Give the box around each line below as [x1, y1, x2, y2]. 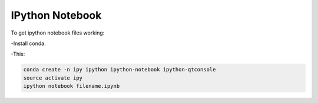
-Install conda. [11, 40, 47, 47]
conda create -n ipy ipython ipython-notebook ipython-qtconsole [23, 66, 216, 73]
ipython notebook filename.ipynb [23, 83, 120, 90]
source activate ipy [23, 74, 82, 81]
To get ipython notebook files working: [11, 29, 105, 36]
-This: [11, 50, 25, 58]
